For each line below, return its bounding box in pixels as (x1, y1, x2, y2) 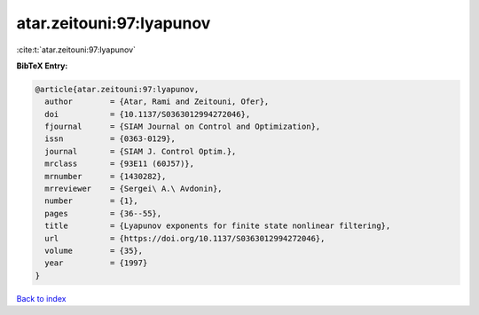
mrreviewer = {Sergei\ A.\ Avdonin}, (44, 184, 223, 194)
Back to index (16, 293, 67, 303)
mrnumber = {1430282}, (44, 171, 167, 181)
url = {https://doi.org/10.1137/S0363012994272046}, (44, 233, 326, 243)
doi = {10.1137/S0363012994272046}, (44, 109, 251, 119)
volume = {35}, (44, 246, 144, 256)
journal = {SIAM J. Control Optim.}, (44, 146, 237, 156)
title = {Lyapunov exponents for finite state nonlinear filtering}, (44, 221, 391, 231)
